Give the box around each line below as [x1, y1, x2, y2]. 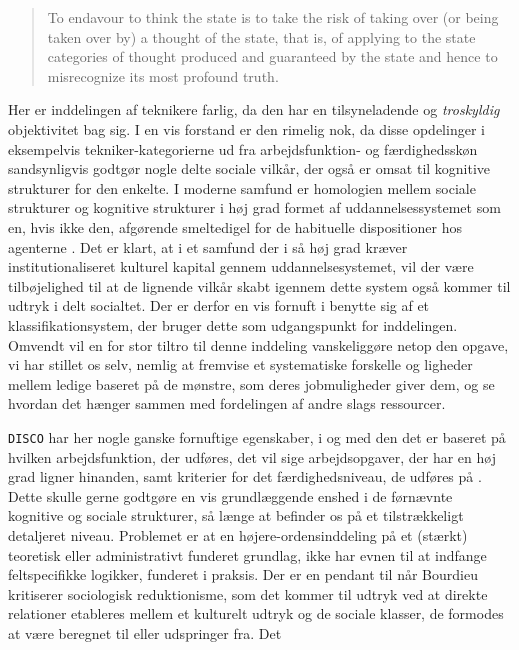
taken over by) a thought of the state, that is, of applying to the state [47, 26, 476, 47]
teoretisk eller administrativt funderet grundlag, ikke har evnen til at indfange [8, 544, 487, 565]
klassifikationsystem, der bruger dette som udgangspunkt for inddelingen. [8, 314, 458, 335]
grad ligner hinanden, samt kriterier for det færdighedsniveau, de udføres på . [8, 466, 482, 487]
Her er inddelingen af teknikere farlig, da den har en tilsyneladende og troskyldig [8, 99, 500, 120]
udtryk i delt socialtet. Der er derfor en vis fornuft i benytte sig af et [8, 295, 430, 316]
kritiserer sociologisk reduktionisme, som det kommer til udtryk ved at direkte [8, 583, 488, 604]
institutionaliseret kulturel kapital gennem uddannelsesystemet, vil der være [8, 256, 474, 277]
